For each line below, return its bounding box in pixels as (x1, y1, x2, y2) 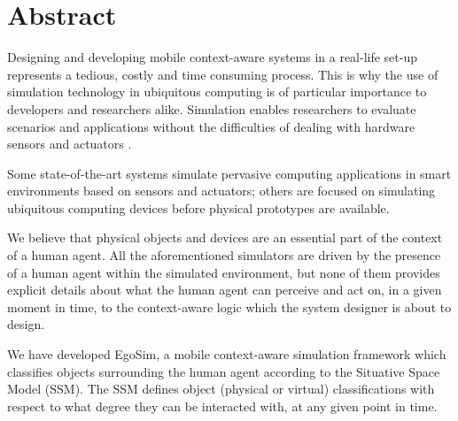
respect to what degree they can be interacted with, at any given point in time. (7, 396, 438, 415)
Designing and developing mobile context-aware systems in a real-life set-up (7, 48, 418, 66)
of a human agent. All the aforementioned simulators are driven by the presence (7, 246, 441, 264)
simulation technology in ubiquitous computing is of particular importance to (7, 82, 427, 101)
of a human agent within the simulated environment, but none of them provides (7, 263, 440, 281)
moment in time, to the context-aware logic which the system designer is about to (7, 297, 452, 316)
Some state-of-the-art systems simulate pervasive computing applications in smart (7, 164, 452, 182)
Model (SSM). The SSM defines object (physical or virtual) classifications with (7, 379, 435, 398)
